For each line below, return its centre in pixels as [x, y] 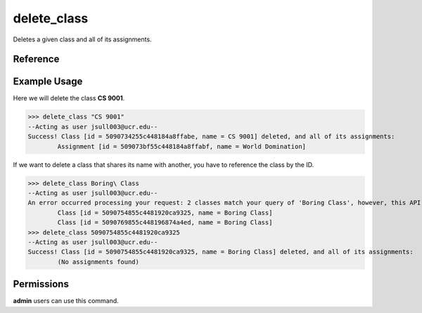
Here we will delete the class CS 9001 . [69, 98]
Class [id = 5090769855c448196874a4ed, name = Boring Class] [165, 222]
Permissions [41, 284]
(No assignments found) [98, 262]
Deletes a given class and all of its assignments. [82, 39]
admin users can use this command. [66, 301]
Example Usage [48, 82]
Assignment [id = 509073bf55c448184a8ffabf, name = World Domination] [181, 146]
